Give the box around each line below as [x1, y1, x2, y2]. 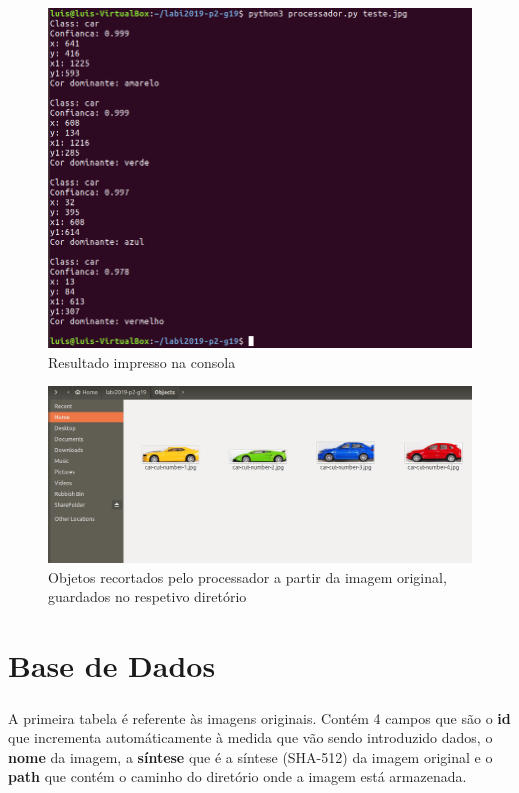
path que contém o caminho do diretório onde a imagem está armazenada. [8, 766, 467, 787]
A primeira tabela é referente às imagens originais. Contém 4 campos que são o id [8, 707, 511, 728]
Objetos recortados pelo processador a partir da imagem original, [48, 566, 447, 587]
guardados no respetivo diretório [48, 586, 247, 607]
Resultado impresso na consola [48, 351, 236, 372]
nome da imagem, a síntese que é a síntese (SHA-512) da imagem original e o [8, 746, 493, 767]
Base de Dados [8, 645, 216, 686]
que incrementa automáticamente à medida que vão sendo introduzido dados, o [8, 727, 493, 748]
